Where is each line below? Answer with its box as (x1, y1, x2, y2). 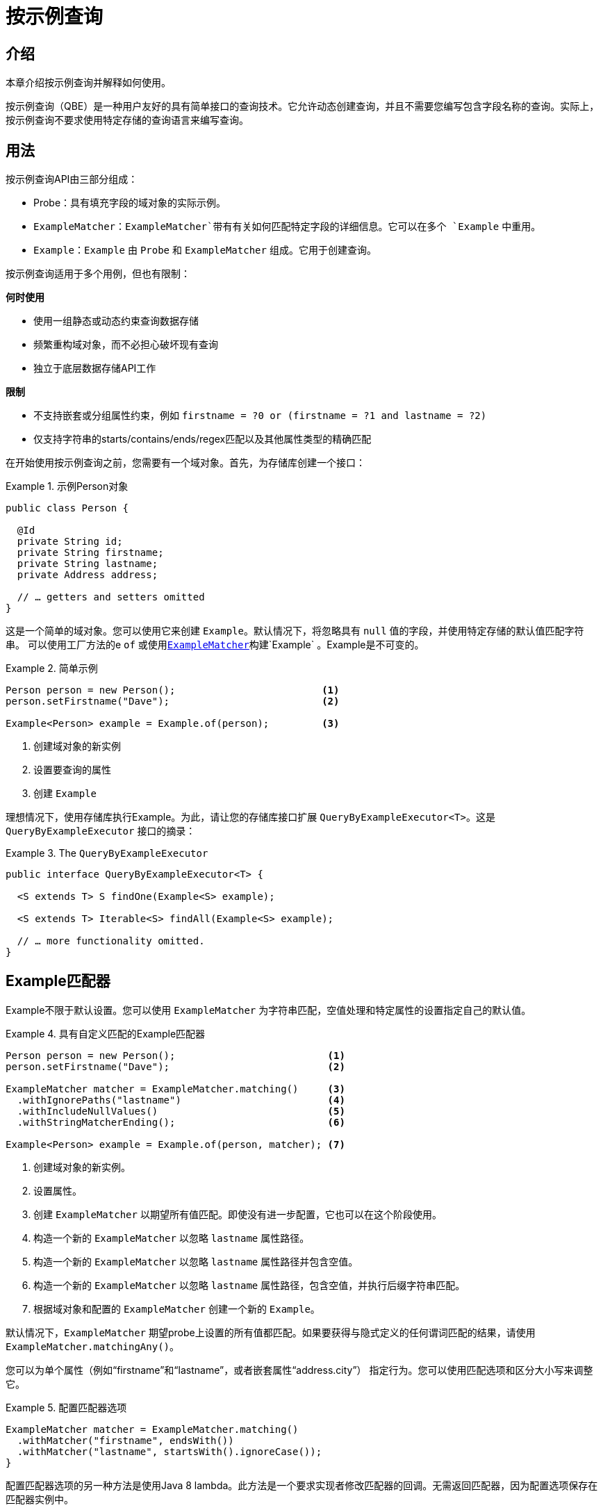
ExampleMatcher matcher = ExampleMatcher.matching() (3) (6, 1083, 345, 1094)
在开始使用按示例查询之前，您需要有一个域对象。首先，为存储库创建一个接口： (6, 457, 365, 469)
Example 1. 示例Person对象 (6, 480, 129, 493)
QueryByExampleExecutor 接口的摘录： (6, 825, 196, 837)
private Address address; (17, 569, 158, 581)
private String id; (17, 536, 123, 548)
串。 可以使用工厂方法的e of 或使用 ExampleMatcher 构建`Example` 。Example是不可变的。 (6, 639, 424, 651)
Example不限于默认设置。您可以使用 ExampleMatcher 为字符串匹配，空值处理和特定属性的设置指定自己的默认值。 (6, 1003, 531, 1016)
